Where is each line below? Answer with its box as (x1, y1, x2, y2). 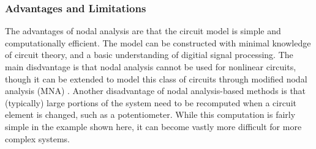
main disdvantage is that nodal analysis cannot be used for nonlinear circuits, (5, 60, 296, 73)
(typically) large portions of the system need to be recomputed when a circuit (5, 96, 296, 109)
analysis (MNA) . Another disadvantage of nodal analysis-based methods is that (5, 84, 306, 97)
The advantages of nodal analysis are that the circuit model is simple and (5, 24, 281, 37)
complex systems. (5, 132, 70, 145)
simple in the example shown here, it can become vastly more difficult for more (5, 120, 302, 133)
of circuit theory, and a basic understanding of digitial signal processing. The (5, 48, 293, 61)
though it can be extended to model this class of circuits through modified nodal (5, 72, 307, 85)
